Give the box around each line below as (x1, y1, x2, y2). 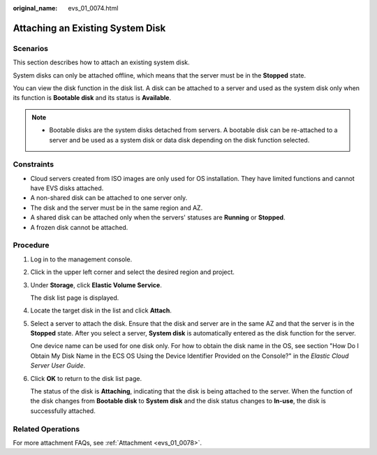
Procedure (13, 240, 50, 250)
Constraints (13, 159, 54, 169)
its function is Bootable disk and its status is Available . (13, 94, 171, 102)
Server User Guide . (30, 361, 86, 370)
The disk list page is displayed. (30, 294, 119, 302)
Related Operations (13, 424, 80, 433)
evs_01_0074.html (68, 4, 119, 12)
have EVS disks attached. (30, 184, 104, 192)
